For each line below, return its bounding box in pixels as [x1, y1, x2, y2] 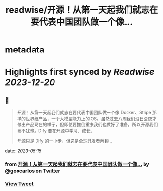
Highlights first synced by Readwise [5, 67, 155, 78]
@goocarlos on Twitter [5, 167, 61, 174]
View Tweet [5, 180, 34, 187]
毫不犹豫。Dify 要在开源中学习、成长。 [17, 128, 95, 134]
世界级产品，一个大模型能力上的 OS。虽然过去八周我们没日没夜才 [25, 116, 157, 122]
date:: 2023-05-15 [5, 148, 42, 154]
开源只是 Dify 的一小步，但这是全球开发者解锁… [17, 138, 113, 144]
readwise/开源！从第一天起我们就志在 [5, 4, 158, 16]
